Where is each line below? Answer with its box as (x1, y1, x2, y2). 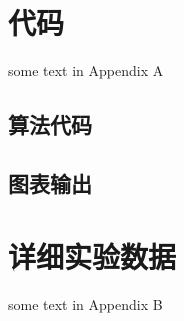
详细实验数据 (8, 236, 177, 277)
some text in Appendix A (8, 60, 164, 81)
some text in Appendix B (8, 294, 163, 315)
